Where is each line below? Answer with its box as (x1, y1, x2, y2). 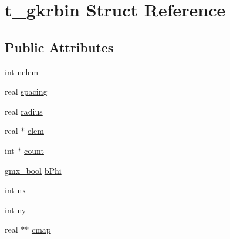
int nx (5, 184, 26, 196)
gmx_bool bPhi (5, 164, 62, 176)
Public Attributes (5, 38, 114, 56)
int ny (5, 203, 26, 216)
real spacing (5, 85, 48, 97)
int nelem (5, 65, 39, 78)
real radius (5, 105, 43, 117)
